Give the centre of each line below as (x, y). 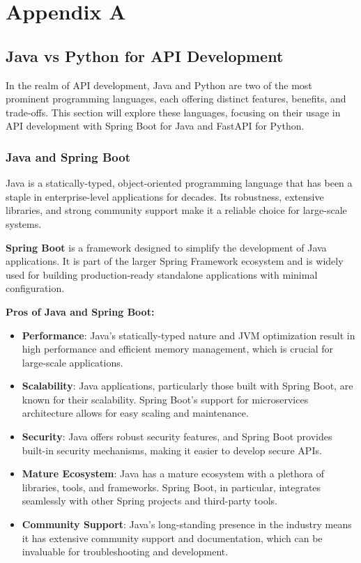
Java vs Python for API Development (145, 55)
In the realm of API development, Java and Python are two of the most (159, 85)
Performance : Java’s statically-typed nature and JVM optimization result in (189, 335)
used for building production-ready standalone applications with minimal (162, 274)
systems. (24, 223)
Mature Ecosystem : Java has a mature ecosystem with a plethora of (173, 473)
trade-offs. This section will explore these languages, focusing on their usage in (173, 112)
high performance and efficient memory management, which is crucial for (178, 349)
